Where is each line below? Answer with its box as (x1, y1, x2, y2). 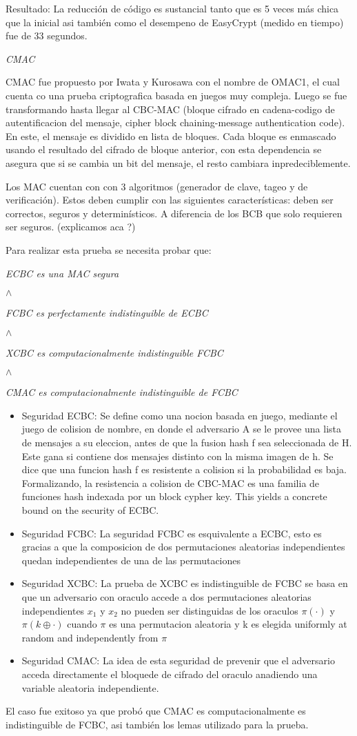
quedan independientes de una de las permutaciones (21, 553, 241, 567)
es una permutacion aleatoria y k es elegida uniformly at (109, 617, 347, 631)
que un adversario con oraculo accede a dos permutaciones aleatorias (21, 590, 312, 604)
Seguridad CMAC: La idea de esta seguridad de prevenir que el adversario (21, 653, 335, 668)
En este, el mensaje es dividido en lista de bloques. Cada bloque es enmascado (6, 128, 336, 143)
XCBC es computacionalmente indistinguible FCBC (6, 345, 223, 359)
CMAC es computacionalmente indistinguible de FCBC (6, 385, 238, 399)
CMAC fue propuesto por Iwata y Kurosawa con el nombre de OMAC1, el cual (6, 74, 340, 89)
